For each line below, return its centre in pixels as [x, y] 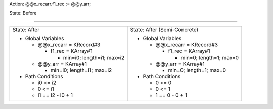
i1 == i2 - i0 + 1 [55, 95]
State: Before [23, 13]
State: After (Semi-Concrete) [164, 29]
